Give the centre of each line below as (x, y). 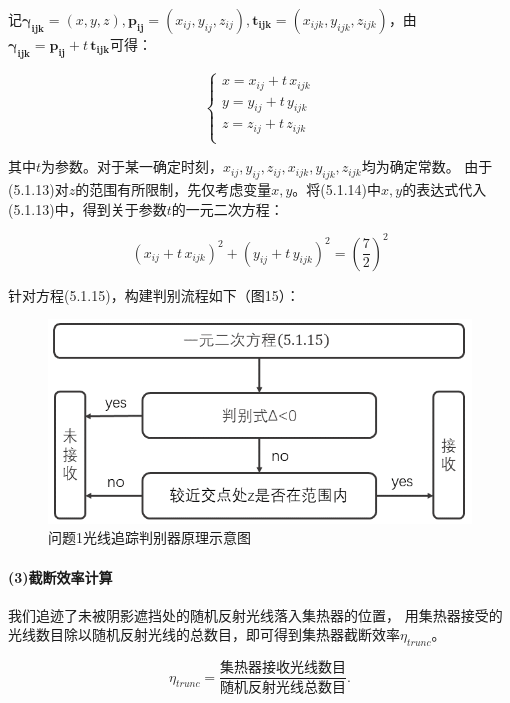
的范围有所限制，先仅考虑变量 (173, 188)
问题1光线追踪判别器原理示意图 (149, 537)
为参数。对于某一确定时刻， (132, 166)
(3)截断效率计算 (60, 576)
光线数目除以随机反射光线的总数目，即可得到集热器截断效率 (204, 634)
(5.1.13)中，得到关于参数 (87, 208)
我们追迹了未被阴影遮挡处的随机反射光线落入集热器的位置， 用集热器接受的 (255, 614)
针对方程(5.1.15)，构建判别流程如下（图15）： (154, 294)
